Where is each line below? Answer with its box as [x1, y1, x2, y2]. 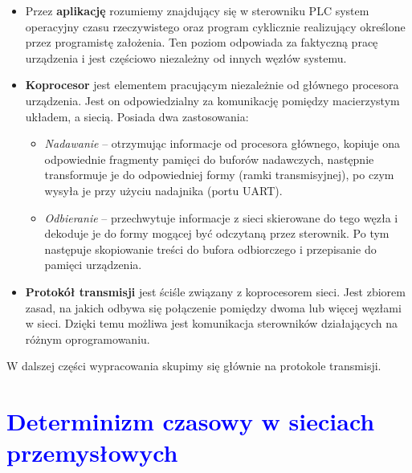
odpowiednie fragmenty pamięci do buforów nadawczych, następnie [44, 150, 374, 167]
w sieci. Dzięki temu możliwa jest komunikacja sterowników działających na [25, 315, 398, 332]
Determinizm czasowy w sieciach [6, 405, 375, 438]
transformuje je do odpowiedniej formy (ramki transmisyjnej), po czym [44, 166, 394, 183]
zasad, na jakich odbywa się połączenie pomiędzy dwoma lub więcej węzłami [25, 299, 402, 316]
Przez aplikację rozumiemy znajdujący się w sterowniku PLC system [25, 2, 369, 18]
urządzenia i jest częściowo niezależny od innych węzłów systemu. [25, 49, 347, 66]
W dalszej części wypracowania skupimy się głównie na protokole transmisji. [6, 357, 381, 374]
